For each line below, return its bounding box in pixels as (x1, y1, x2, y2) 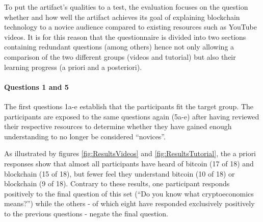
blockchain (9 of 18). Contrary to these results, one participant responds (4, 178, 230, 189)
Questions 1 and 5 (4, 81, 69, 92)
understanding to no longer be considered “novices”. (4, 131, 166, 141)
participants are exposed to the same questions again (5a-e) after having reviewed (4, 111, 259, 121)
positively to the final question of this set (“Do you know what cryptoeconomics (4, 188, 254, 199)
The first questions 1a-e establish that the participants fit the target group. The (4, 101, 254, 111)
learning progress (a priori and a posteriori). (4, 61, 142, 72)
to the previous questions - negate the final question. (4, 208, 168, 218)
